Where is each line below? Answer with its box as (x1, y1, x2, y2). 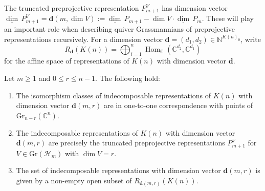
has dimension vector (162, 3, 228, 13)
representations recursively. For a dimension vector (4, 33, 163, 44)
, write (240, 33, 261, 44)
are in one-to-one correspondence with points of (103, 100, 253, 111)
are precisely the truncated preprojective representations (48, 137, 225, 148)
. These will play (202, 13, 254, 24)
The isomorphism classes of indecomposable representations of (16, 90, 211, 100)
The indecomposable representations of (16, 127, 138, 138)
